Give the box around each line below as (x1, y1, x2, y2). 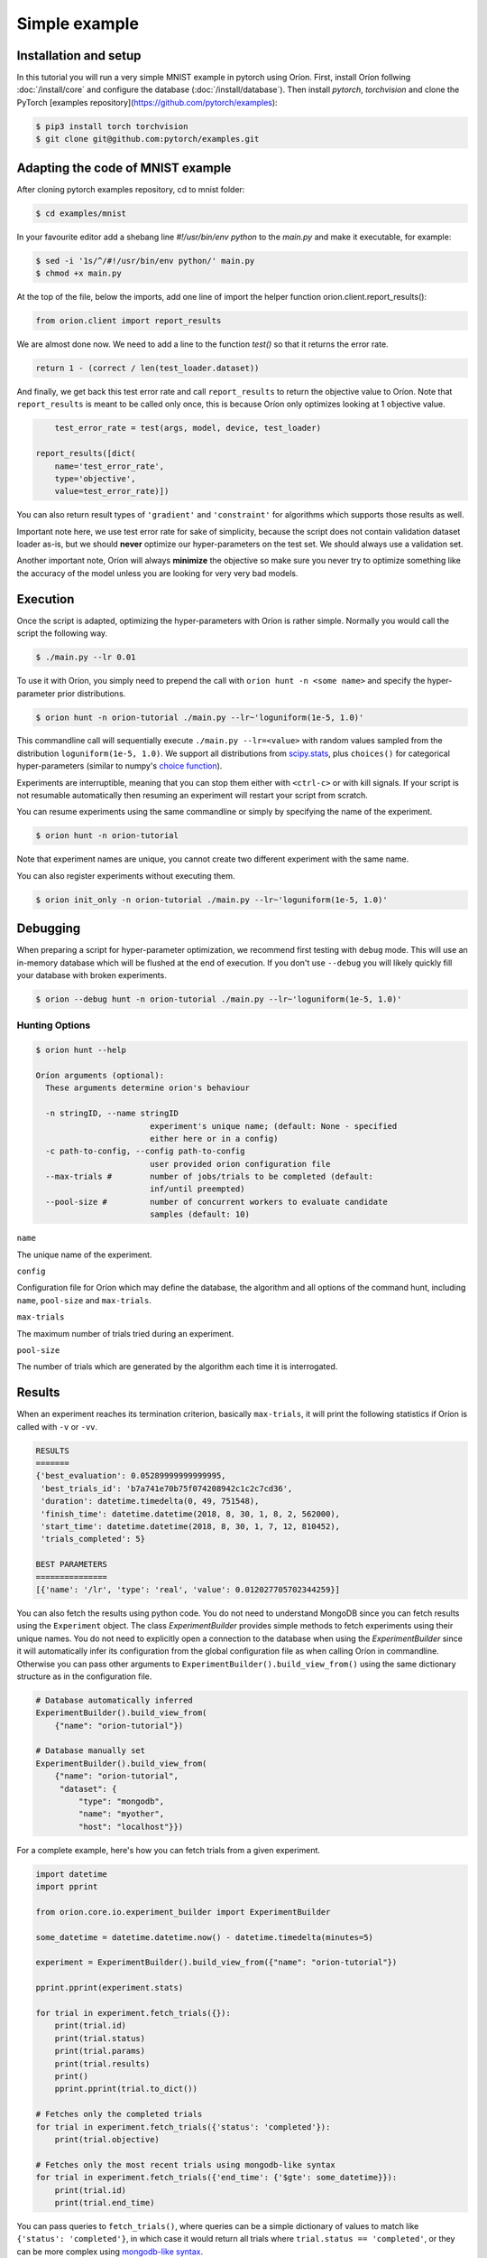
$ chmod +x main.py (35, 268, 122, 279)
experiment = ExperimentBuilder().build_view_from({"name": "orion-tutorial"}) (35, 1957, 398, 1968)
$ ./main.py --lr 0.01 (35, 652, 136, 663)
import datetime (35, 1869, 108, 1879)
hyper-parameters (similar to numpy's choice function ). (16, 760, 223, 771)
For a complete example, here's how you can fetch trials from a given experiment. (16, 1844, 320, 1855)
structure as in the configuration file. (16, 1671, 152, 1682)
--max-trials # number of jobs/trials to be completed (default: (45, 1171, 374, 1182)
